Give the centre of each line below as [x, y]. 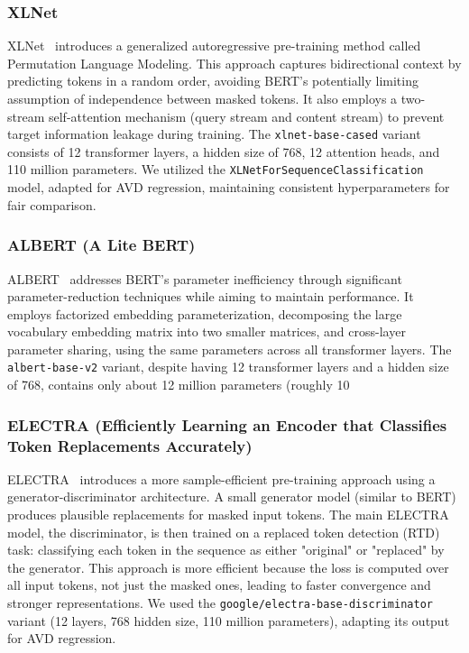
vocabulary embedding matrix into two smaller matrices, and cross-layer [207, 331]
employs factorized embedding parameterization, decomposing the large [205, 313]
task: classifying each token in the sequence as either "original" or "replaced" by [226, 550]
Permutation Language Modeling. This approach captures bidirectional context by [234, 63]
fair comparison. [52, 204]
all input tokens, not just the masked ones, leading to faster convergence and [219, 585]
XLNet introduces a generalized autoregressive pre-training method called [214, 46]
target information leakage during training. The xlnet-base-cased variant [214, 134]
